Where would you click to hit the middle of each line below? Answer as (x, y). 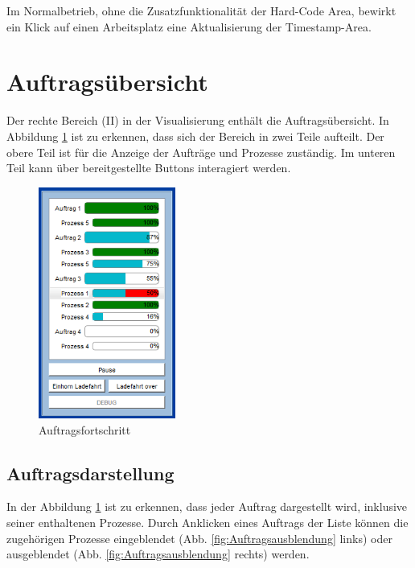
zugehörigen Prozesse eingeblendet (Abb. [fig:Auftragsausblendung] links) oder (199, 538)
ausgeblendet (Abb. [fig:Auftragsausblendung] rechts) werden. (158, 554)
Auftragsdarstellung (90, 473)
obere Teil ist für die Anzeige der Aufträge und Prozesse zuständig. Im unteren (201, 152)
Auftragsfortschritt (85, 429)
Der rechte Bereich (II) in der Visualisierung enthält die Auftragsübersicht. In (198, 120)
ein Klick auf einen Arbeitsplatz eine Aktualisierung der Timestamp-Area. (189, 26)
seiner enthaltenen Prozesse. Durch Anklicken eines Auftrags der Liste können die (207, 522)
